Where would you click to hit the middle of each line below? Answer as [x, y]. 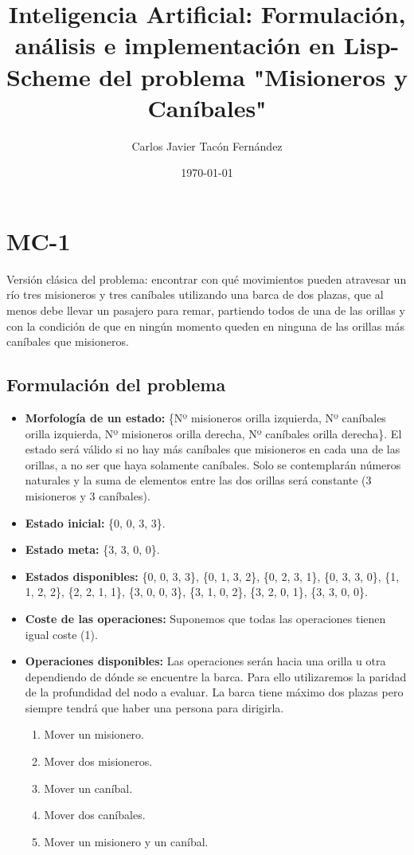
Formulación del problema [116, 384]
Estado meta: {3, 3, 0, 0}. [92, 549]
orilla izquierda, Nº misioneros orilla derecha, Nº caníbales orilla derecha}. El [213, 433]
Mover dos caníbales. [95, 815]
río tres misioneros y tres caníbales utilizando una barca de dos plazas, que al [195, 294]
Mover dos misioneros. [98, 761]
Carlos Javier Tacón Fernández [207, 145]
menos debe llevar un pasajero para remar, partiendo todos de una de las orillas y [206, 310]
